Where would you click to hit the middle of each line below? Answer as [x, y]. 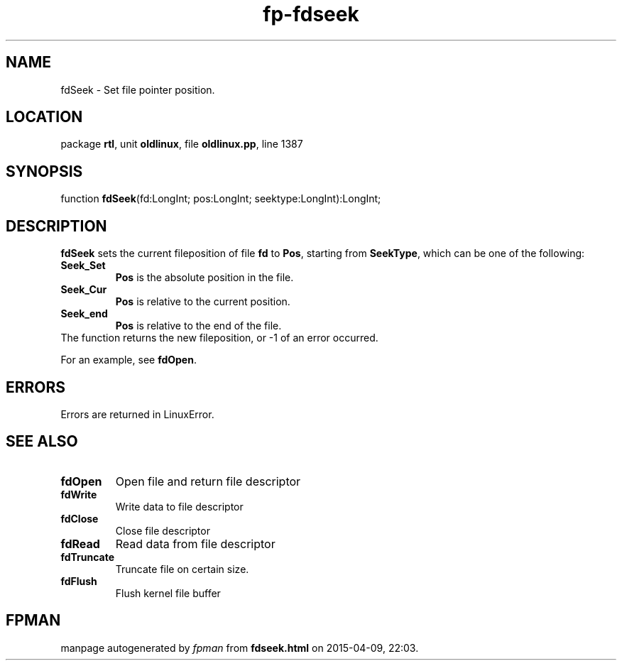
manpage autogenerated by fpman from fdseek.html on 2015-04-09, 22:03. [240, 648]
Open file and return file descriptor [208, 481]
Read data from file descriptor [195, 544]
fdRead [80, 544]
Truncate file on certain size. [182, 569]
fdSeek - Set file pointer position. [138, 89]
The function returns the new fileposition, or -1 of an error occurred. [219, 338]
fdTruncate [88, 557]
